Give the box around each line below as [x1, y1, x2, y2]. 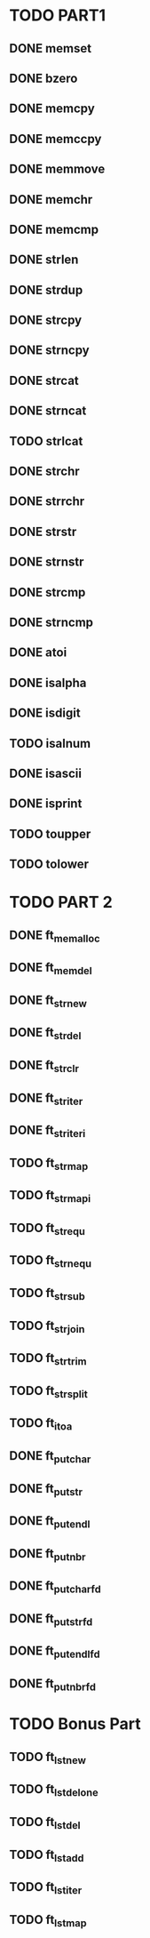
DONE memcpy [9, 101, 95, 116]
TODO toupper [9, 826, 91, 841]
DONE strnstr [9, 555, 84, 570]
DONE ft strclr [9, 1058, 80, 1076]
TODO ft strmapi [9, 1188, 91, 1205]
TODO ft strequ [9, 1220, 86, 1238]
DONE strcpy [9, 313, 83, 328]
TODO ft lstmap [9, 1912, 87, 1929]
